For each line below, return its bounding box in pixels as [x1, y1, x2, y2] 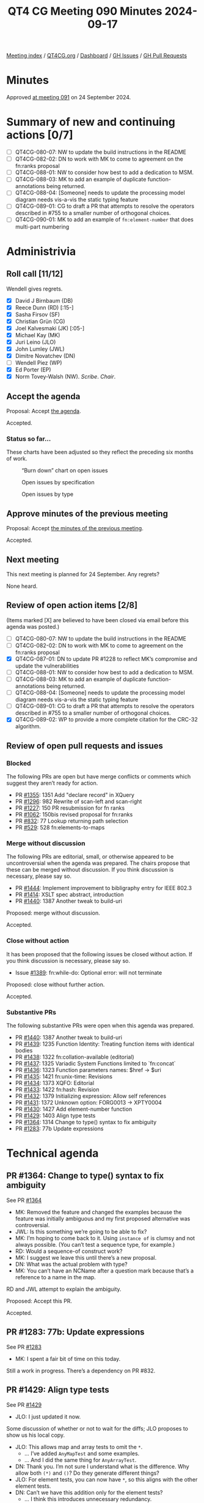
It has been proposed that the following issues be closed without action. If [6, 950, 192, 957]
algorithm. [15, 723, 41, 730]
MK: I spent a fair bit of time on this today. [15, 1355, 121, 1362]
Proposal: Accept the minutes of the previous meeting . [6, 525, 144, 532]
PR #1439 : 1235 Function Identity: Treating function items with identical [15, 1040, 194, 1048]
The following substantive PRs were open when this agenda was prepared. [6, 1022, 195, 1029]
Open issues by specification [21, 479, 95, 486]
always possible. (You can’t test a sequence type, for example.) [15, 1241, 175, 1248]
